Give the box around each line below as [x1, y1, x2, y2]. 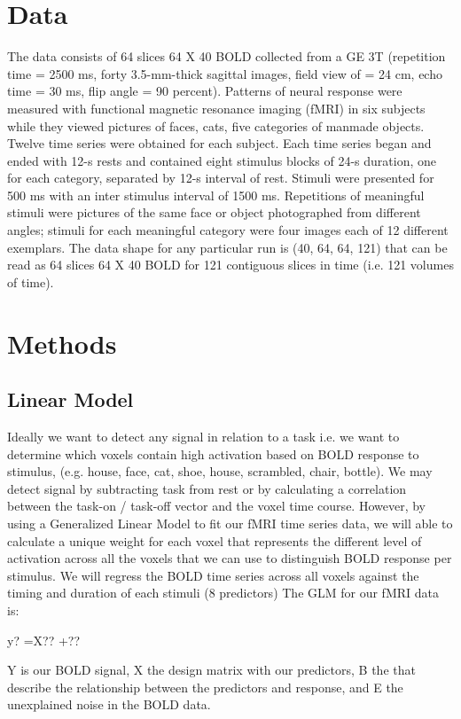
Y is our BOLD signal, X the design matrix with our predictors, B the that [7, 660, 416, 679]
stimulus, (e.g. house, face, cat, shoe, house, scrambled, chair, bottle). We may [7, 462, 433, 481]
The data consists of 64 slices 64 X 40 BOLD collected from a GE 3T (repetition [7, 47, 446, 66]
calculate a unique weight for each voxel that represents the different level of [7, 531, 422, 550]
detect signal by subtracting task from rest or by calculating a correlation [7, 479, 407, 497]
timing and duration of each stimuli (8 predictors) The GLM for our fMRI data [7, 583, 439, 602]
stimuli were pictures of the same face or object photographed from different [7, 203, 421, 222]
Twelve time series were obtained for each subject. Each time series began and [7, 134, 432, 152]
